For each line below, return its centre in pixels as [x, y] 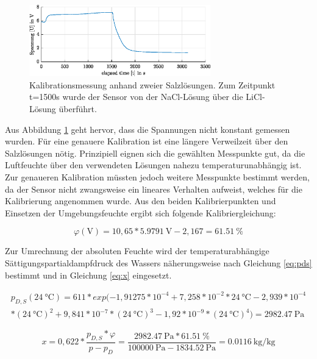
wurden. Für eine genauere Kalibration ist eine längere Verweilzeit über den [147, 141]
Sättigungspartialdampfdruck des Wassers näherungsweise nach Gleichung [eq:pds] [158, 263]
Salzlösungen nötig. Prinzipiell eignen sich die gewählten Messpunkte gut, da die [155, 153]
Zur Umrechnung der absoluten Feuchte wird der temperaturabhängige [137, 251]
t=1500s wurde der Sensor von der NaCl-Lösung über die [136, 97]
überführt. [78, 109]
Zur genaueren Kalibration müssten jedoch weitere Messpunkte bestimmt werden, [157, 177]
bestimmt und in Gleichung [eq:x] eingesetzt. [88, 275]
